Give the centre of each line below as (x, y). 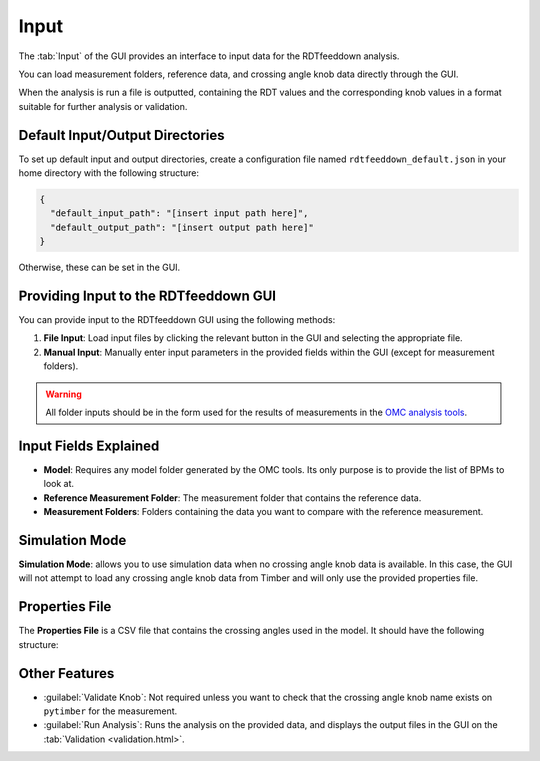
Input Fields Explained (89, 445)
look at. (59, 484)
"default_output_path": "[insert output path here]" (182, 227)
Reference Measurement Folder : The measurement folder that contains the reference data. (232, 497)
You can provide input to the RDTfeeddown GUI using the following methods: (177, 320)
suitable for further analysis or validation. (103, 106)
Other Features (66, 673)
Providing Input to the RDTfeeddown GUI (147, 295)
